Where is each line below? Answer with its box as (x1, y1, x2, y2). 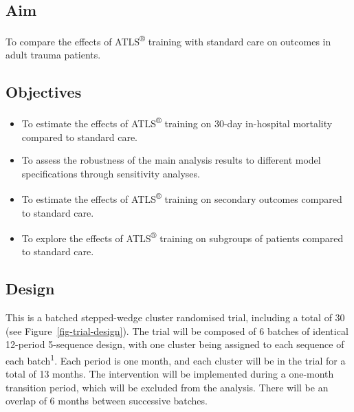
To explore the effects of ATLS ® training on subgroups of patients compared (21, 229, 344, 245)
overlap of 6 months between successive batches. (5, 393, 208, 408)
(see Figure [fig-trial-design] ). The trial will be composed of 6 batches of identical (5, 323, 349, 338)
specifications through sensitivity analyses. (21, 166, 200, 180)
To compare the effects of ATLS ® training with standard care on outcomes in (5, 32, 331, 48)
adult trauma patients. (5, 47, 101, 62)
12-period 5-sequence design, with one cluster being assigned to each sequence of (5, 337, 344, 351)
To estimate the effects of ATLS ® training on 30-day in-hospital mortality (21, 114, 333, 130)
